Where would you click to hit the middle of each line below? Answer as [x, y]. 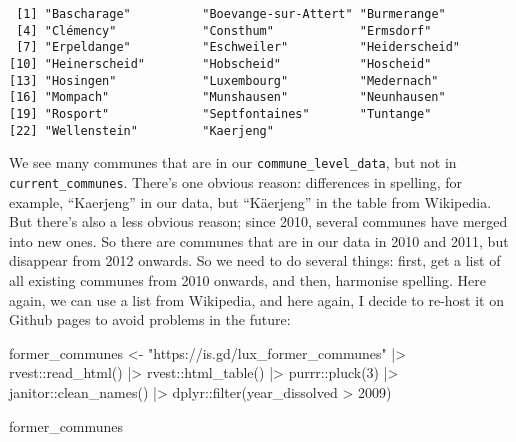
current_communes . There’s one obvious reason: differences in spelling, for [236, 181]
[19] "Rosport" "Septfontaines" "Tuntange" [220, 113]
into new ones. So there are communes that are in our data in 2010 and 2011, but [259, 240]
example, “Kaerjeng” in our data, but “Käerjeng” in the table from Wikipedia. [250, 201]
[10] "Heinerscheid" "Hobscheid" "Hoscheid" [220, 63]
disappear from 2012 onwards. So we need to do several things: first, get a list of [255, 260]
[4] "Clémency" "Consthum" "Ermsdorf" [224, 30]
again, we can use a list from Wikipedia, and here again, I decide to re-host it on [256, 299]
